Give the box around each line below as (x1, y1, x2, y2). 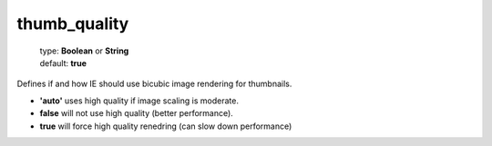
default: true (39, 57, 87, 68)
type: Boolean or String (39, 45, 129, 56)
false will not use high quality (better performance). (39, 108, 234, 119)
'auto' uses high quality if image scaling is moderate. (39, 95, 239, 106)
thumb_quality (16, 14, 129, 34)
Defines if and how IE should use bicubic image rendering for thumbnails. (16, 78, 292, 90)
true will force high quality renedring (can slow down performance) (39, 121, 292, 131)
